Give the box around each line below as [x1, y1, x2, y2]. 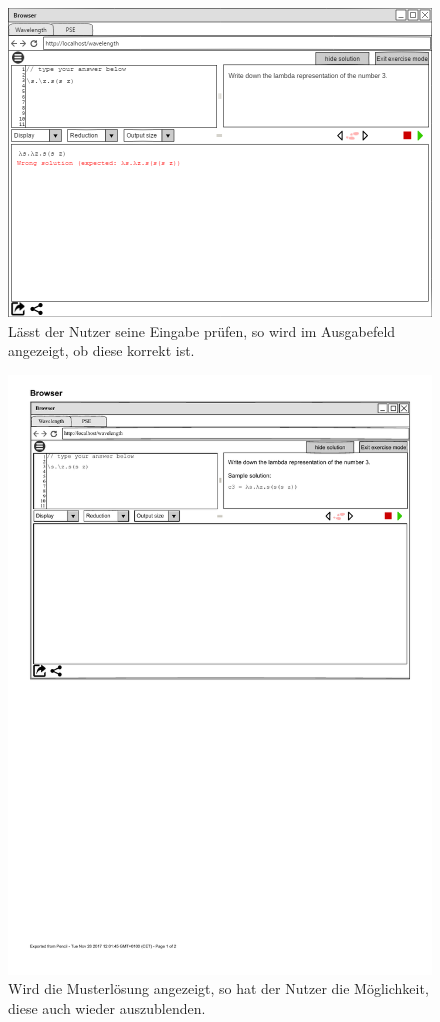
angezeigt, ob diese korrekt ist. [8, 340, 195, 361]
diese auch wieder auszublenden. [8, 997, 206, 1018]
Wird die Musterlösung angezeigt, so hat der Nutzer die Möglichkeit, [8, 978, 429, 999]
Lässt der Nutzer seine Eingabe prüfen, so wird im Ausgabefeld [8, 320, 396, 341]
